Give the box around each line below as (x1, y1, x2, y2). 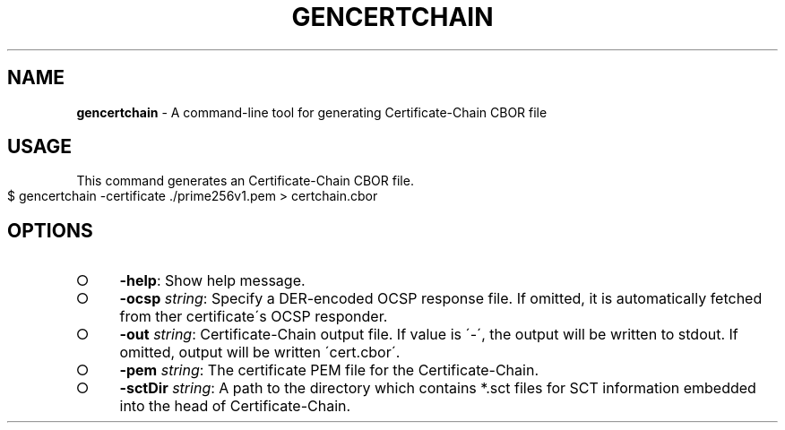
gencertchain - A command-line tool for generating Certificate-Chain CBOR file (76, 104, 548, 120)
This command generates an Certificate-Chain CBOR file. (76, 173, 414, 189)
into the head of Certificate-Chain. (119, 397, 351, 416)
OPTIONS (7, 219, 93, 242)
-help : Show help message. (119, 271, 306, 290)
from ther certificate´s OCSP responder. (119, 307, 388, 326)
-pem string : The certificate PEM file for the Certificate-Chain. (119, 361, 539, 380)
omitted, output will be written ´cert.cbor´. (119, 343, 401, 362)
